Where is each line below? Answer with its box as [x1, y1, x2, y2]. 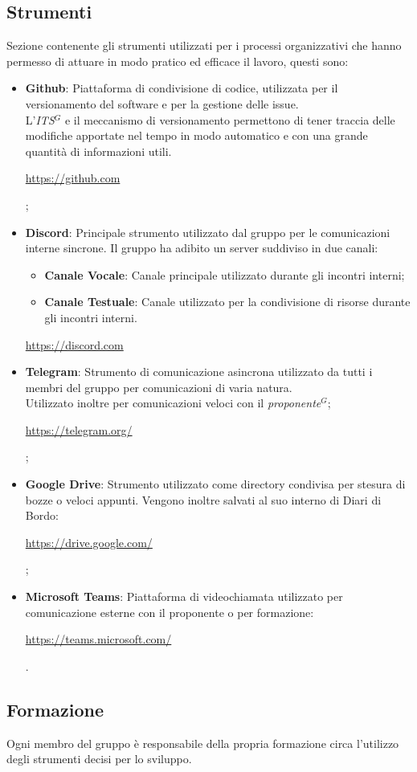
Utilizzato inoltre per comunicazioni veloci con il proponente [25, 394, 321, 411]
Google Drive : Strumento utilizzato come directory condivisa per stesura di [25, 476, 406, 492]
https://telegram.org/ [25, 421, 133, 438]
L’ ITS [25, 111, 55, 128]
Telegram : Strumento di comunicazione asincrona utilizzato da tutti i [25, 363, 373, 380]
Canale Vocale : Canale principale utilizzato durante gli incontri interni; [44, 266, 405, 283]
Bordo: [25, 507, 59, 524]
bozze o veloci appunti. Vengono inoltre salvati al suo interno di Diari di [25, 491, 382, 508]
